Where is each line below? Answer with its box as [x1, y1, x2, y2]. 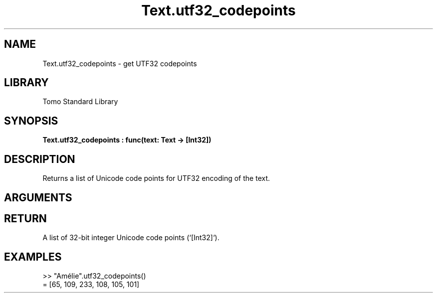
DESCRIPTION [4, 152, 75, 165]
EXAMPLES [4, 250, 62, 263]
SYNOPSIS [4, 114, 58, 127]
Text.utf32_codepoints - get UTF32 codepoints [42, 59, 197, 68]
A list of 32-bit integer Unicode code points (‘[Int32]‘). [42, 233, 219, 242]
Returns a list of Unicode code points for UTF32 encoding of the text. [42, 174, 270, 183]
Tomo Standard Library [42, 97, 118, 106]
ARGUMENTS [4, 191, 72, 204]
